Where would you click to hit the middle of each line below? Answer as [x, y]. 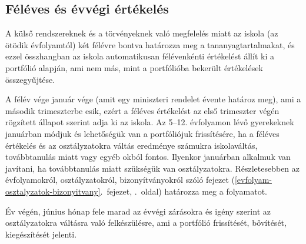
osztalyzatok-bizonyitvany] [53, 191]
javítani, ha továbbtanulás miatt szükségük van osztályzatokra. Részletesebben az [153, 168]
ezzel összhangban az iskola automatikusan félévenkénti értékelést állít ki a [140, 56]
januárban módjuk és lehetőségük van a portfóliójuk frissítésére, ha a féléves [142, 133]
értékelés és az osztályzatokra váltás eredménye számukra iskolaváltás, [132, 145]
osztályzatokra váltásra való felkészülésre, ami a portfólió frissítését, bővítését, [146, 223]
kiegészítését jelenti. [41, 234]
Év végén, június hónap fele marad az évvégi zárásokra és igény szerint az [138, 211]
